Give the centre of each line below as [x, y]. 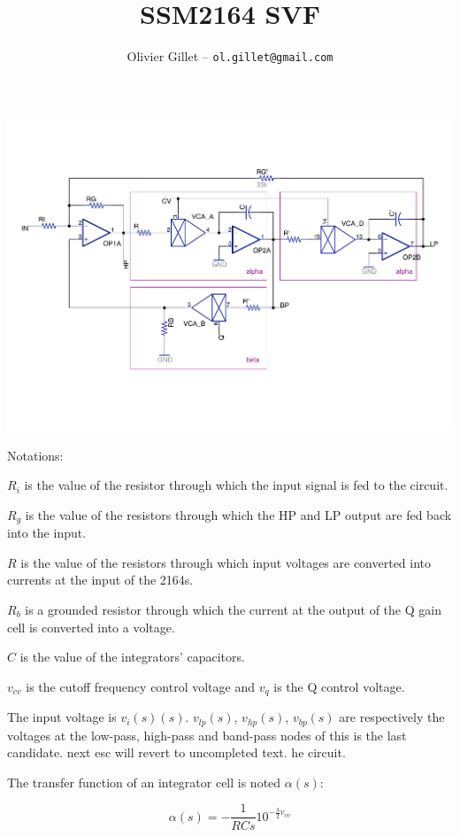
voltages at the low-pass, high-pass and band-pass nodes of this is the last [207, 735]
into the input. [47, 533]
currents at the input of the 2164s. [100, 580]
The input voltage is [62, 717]
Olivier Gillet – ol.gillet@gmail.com [230, 56]
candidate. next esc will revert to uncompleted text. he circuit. [176, 752]
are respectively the [392, 717]
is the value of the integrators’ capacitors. [132, 657]
